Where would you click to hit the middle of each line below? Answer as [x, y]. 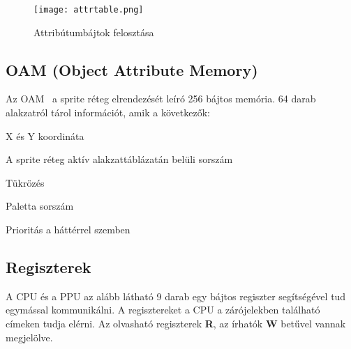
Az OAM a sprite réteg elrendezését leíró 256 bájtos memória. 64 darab [161, 99]
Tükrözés [25, 182]
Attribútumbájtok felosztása [94, 32]
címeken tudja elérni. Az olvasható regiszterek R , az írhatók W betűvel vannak [176, 323]
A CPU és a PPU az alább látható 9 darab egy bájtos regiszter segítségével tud [176, 296]
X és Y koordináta [45, 135]
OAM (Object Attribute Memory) [132, 69]
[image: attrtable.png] [89, 10]
